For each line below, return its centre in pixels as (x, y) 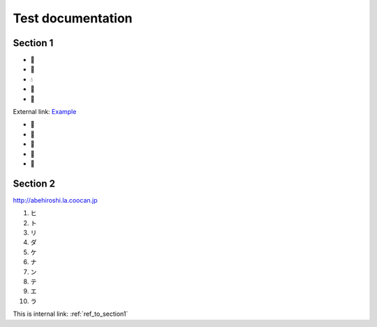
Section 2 (34, 183)
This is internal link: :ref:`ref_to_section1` (71, 314)
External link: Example (45, 112)
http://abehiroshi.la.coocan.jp (55, 200)
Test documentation (73, 18)
